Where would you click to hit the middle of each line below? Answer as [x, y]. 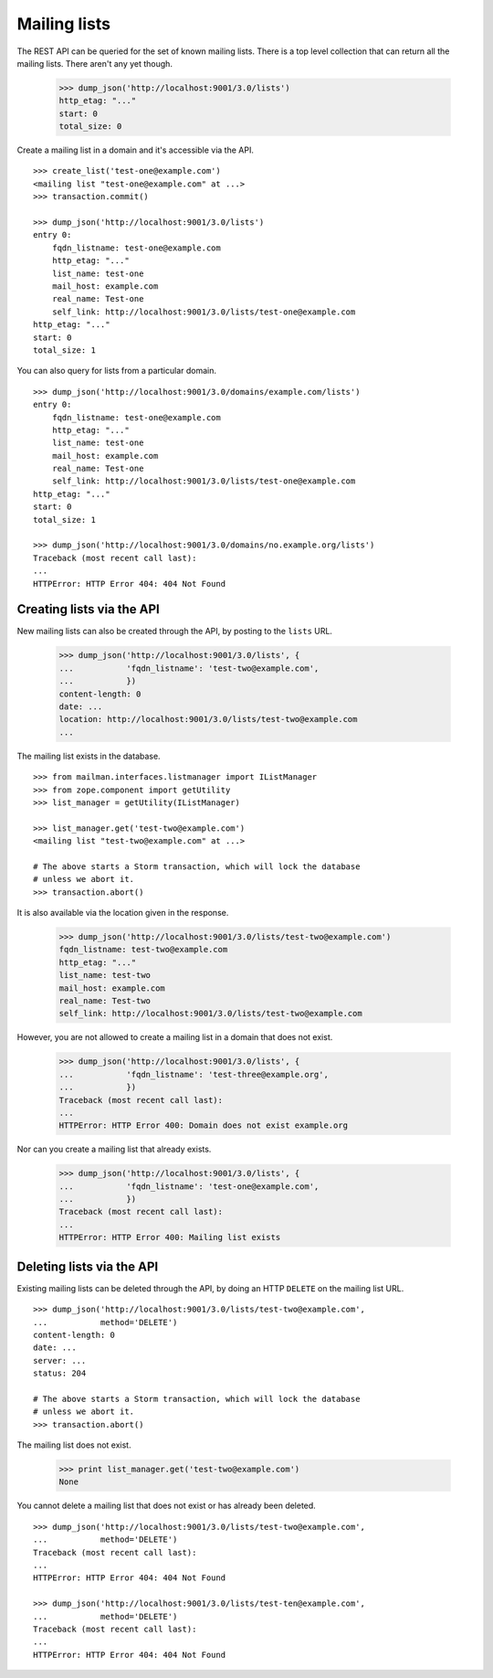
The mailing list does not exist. [74, 1445]
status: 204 [60, 1374]
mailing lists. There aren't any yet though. [95, 63]
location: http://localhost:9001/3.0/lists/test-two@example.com [208, 719]
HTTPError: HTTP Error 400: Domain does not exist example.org [204, 1126]
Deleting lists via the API [88, 1266]
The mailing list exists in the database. [89, 756]
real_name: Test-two [105, 1001]
